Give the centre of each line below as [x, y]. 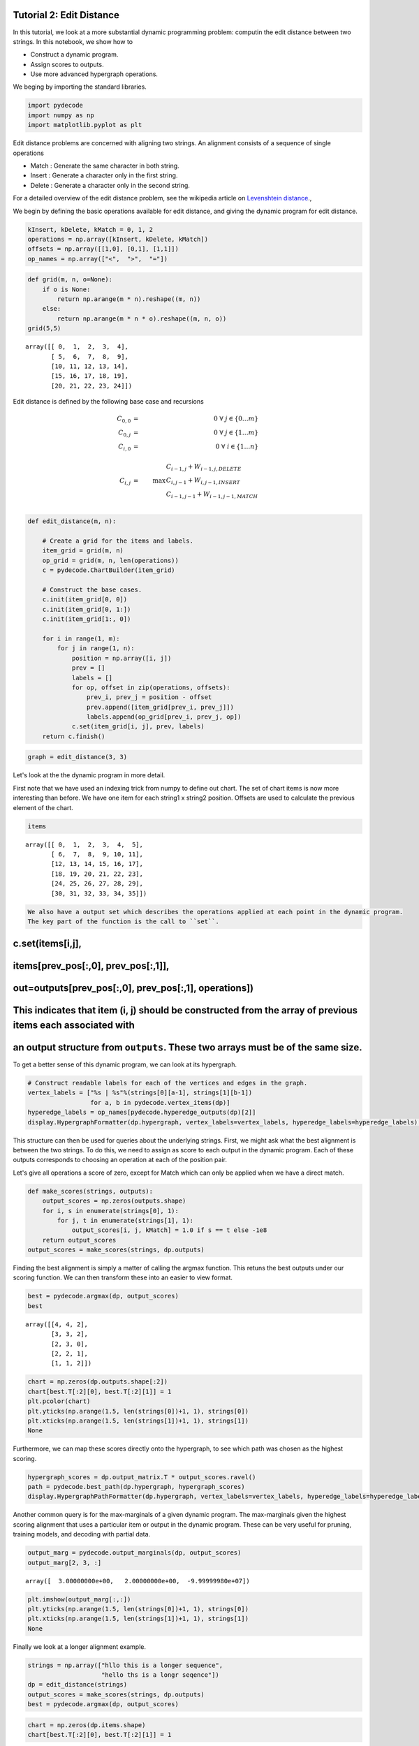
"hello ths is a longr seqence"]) [160, 1675]
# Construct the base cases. [92, 590]
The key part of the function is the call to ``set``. [123, 921]
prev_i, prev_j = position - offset [149, 697]
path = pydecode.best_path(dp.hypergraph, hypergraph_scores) [136, 1487]
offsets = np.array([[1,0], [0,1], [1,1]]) [103, 249]
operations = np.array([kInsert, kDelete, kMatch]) [118, 239]
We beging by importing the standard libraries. [80, 87]
